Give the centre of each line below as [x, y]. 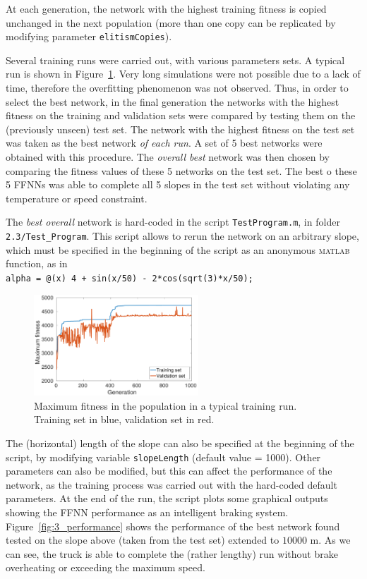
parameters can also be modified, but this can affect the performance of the [169, 471]
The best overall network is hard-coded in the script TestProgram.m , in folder [173, 222]
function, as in [37, 263]
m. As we [330, 540]
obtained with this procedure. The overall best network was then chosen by [168, 157]
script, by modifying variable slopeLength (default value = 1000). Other [163, 457]
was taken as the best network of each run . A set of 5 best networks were [164, 143]
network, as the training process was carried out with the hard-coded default [172, 484]
